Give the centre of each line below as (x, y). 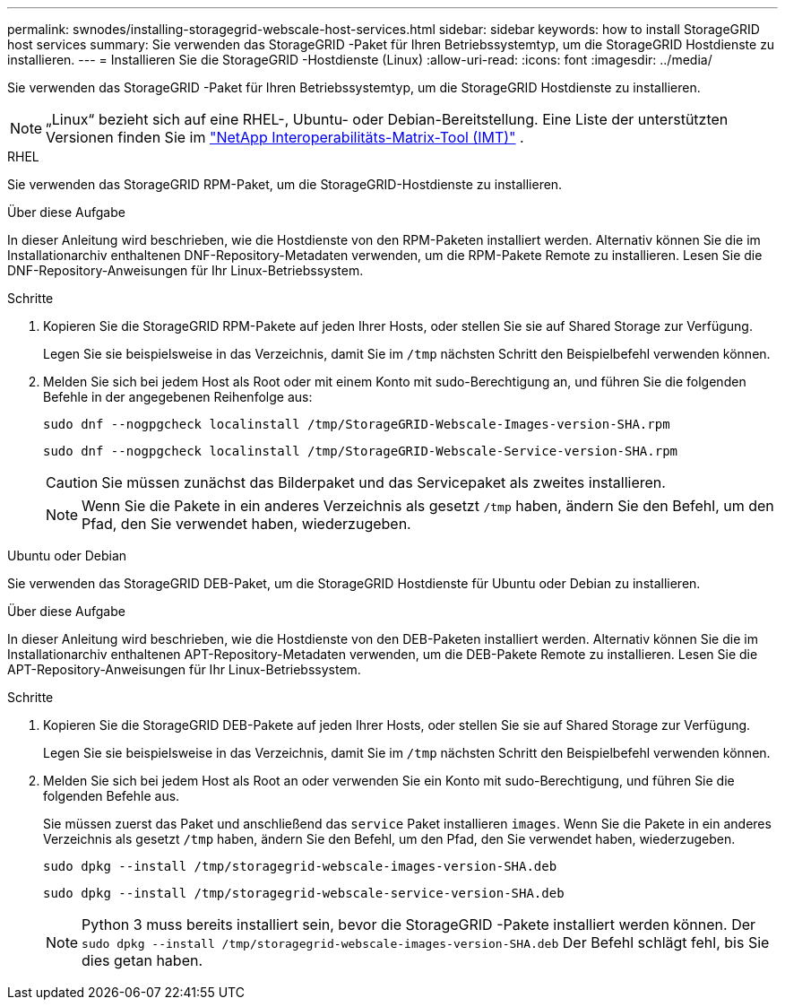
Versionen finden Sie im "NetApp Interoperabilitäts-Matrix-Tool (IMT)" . (285, 137)
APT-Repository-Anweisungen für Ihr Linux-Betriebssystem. (184, 669)
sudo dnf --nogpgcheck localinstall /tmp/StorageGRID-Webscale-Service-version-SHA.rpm (361, 451)
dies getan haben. (142, 960)
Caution (72, 482)
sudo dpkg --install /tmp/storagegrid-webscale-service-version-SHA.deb (304, 893)
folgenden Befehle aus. (112, 796)
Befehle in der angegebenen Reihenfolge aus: (178, 397)
